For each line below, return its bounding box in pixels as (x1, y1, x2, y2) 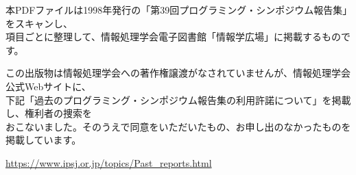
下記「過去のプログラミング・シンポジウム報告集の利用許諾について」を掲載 (5, 92, 351, 107)
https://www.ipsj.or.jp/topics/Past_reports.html (5, 155, 212, 170)
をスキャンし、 (5, 16, 73, 30)
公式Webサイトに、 (5, 79, 91, 93)
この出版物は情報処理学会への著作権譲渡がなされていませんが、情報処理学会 (5, 66, 351, 80)
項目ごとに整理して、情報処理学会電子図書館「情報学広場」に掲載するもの (5, 29, 341, 44)
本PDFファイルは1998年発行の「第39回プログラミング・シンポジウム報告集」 (5, 3, 348, 16)
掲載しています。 (5, 133, 82, 147)
